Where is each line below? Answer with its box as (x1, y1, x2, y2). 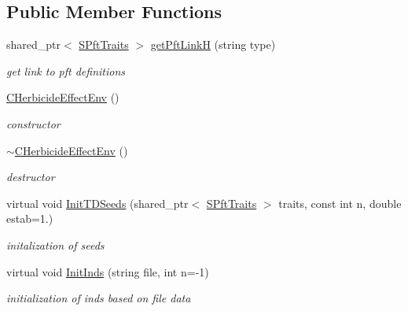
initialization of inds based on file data (6, 290, 191, 306)
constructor (6, 115, 61, 131)
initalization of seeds (6, 236, 105, 253)
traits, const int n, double (278, 194, 402, 211)
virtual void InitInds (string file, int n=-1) (6, 263, 209, 280)
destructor (6, 168, 55, 185)
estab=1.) (6, 210, 53, 227)
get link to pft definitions (6, 62, 125, 79)
